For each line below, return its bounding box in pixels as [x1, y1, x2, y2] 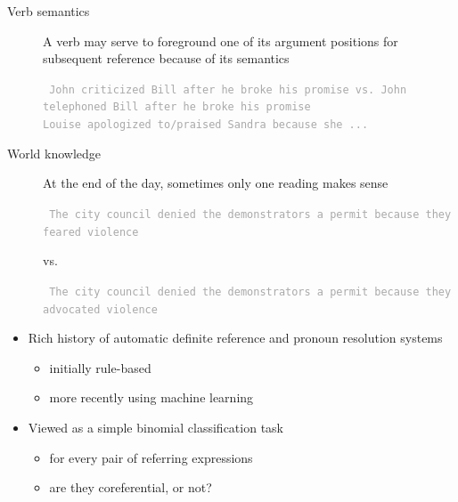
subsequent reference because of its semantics [43, 49, 290, 68]
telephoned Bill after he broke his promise [43, 101, 311, 114]
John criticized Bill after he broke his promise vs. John [49, 83, 407, 96]
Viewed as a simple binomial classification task [28, 417, 283, 436]
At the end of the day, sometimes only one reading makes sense [43, 174, 388, 192]
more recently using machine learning [49, 388, 254, 407]
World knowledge [7, 143, 102, 162]
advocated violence [43, 303, 158, 316]
